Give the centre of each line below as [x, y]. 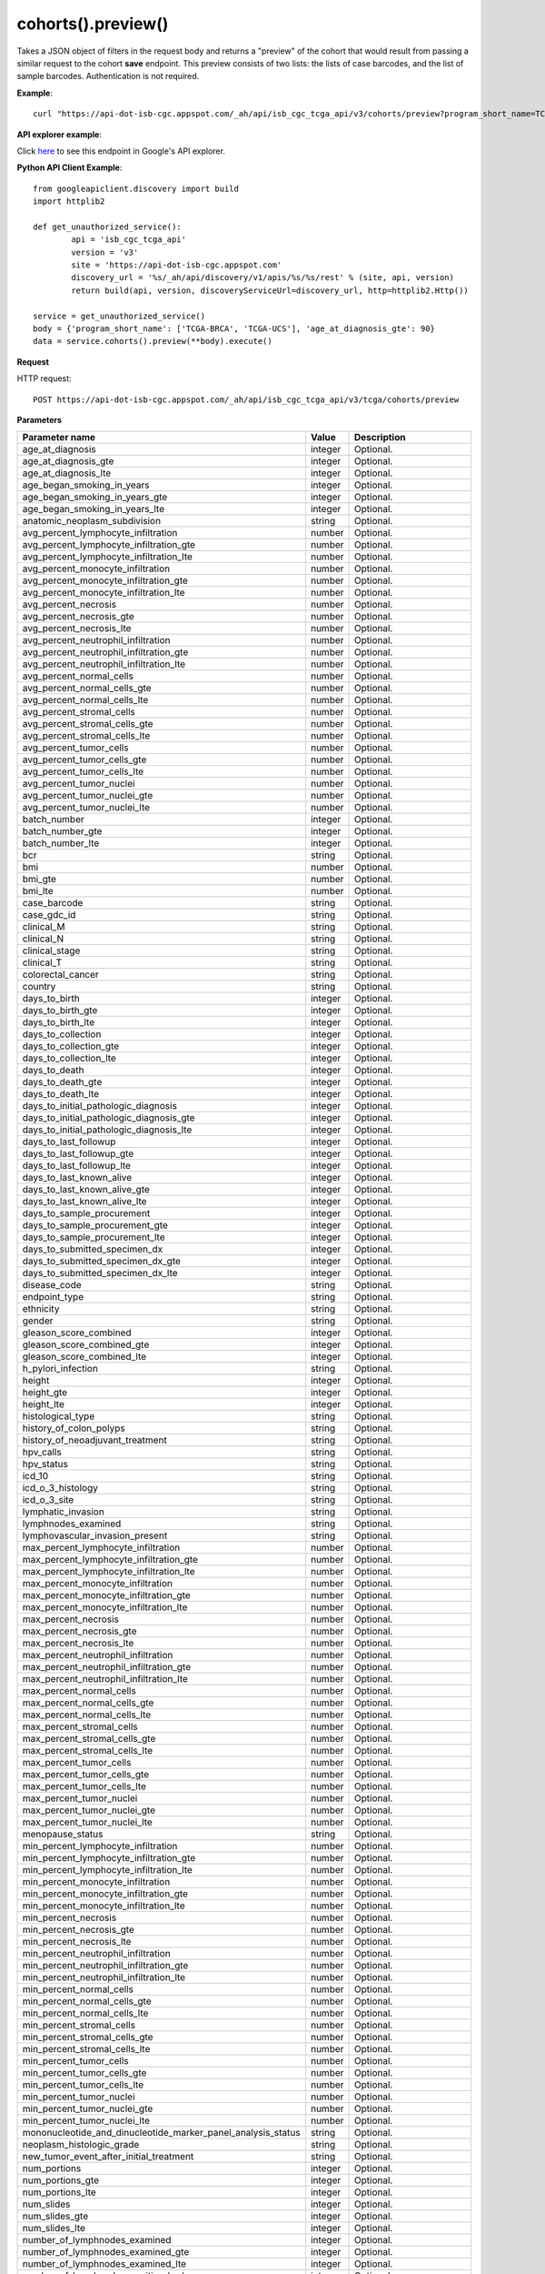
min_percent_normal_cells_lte [85, 2013]
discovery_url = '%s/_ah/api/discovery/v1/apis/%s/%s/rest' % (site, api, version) [263, 278]
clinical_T [42, 962]
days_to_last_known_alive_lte [84, 1202]
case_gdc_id [49, 915]
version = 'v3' [105, 252]
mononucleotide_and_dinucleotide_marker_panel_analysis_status [161, 2133]
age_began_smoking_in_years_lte [94, 509]
